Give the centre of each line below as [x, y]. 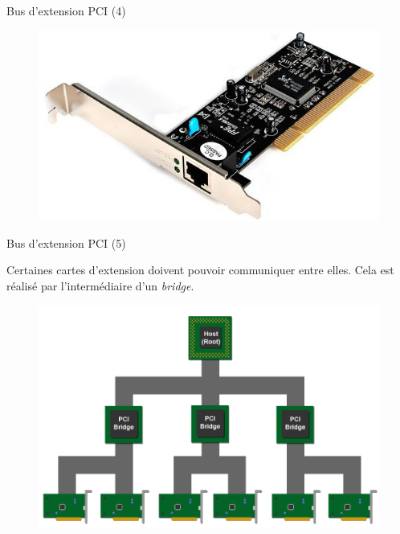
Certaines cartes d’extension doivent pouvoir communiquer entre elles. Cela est [200, 270]
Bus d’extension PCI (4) [66, 10]
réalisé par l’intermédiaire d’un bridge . [100, 286]
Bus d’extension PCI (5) [66, 242]
